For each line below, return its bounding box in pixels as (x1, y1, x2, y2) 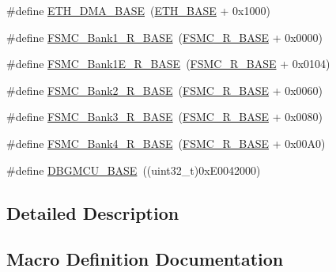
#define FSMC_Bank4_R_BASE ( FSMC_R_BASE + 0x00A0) (6, 134, 326, 151)
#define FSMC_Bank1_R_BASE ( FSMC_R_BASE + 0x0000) (6, 28, 323, 45)
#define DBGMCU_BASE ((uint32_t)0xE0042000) (6, 161, 261, 178)
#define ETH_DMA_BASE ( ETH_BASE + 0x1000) (6, 2, 270, 18)
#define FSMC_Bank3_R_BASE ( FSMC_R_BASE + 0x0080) (6, 108, 323, 125)
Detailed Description (6, 200, 179, 225)
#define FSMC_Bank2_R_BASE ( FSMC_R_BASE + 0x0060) (6, 81, 323, 98)
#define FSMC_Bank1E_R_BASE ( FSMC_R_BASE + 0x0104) (6, 55, 330, 72)
